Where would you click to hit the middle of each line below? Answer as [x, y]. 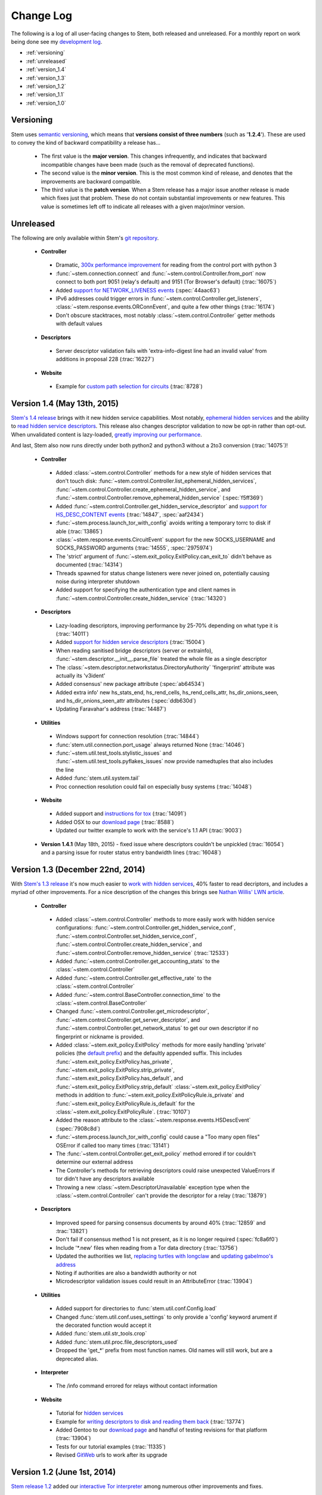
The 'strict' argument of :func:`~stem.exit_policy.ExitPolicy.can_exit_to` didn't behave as [164, 556]
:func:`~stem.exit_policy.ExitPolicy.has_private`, [114, 1061]
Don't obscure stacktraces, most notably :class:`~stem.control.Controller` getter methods [165, 315]
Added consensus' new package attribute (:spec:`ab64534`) [130, 684]
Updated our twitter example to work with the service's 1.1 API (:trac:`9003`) [149, 831]
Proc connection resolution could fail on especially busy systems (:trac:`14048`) [154, 786]
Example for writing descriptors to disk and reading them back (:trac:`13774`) [150, 1421]
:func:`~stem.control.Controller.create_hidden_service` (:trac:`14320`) [141, 598]
